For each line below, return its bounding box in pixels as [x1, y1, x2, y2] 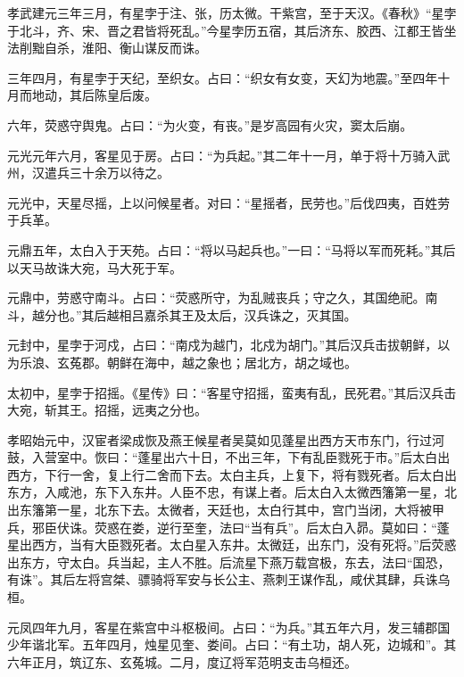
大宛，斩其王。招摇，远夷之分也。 [7, 400, 207, 419]
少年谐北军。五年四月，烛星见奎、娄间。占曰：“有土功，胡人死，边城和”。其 [7, 635, 457, 654]
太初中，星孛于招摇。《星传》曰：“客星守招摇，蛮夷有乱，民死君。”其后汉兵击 [7, 383, 457, 401]
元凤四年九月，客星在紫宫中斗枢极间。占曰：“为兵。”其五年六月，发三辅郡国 [7, 617, 451, 636]
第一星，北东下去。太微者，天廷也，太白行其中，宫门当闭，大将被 [44, 500, 432, 519]
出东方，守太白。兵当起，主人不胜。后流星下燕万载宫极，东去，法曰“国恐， [7, 552, 451, 571]
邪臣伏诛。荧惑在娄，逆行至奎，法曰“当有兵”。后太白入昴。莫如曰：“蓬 [31, 517, 450, 536]
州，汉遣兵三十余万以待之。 [7, 163, 170, 182]
